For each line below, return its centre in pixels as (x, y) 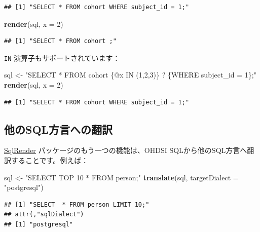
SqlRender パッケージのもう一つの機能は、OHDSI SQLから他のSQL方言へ (126, 150)
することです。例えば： (50, 160)
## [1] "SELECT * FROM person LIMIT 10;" (77, 204)
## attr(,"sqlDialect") (44, 215)
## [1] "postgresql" (39, 224)
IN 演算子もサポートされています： (62, 57)
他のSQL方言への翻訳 (59, 129)
